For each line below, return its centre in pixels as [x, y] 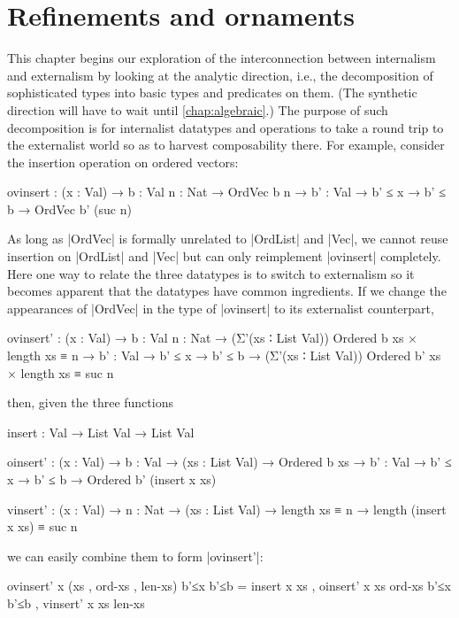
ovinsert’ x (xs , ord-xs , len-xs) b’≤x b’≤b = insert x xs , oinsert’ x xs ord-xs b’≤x [229, 586]
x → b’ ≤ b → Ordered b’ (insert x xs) [112, 479]
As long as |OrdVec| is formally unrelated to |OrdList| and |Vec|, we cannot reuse [228, 239]
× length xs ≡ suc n [61, 372]
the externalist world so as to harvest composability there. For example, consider [226, 145]
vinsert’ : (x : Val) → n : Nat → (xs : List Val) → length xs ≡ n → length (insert [227, 509]
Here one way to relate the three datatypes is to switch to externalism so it [211, 273]
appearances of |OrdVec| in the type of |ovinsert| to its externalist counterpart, [221, 308]
